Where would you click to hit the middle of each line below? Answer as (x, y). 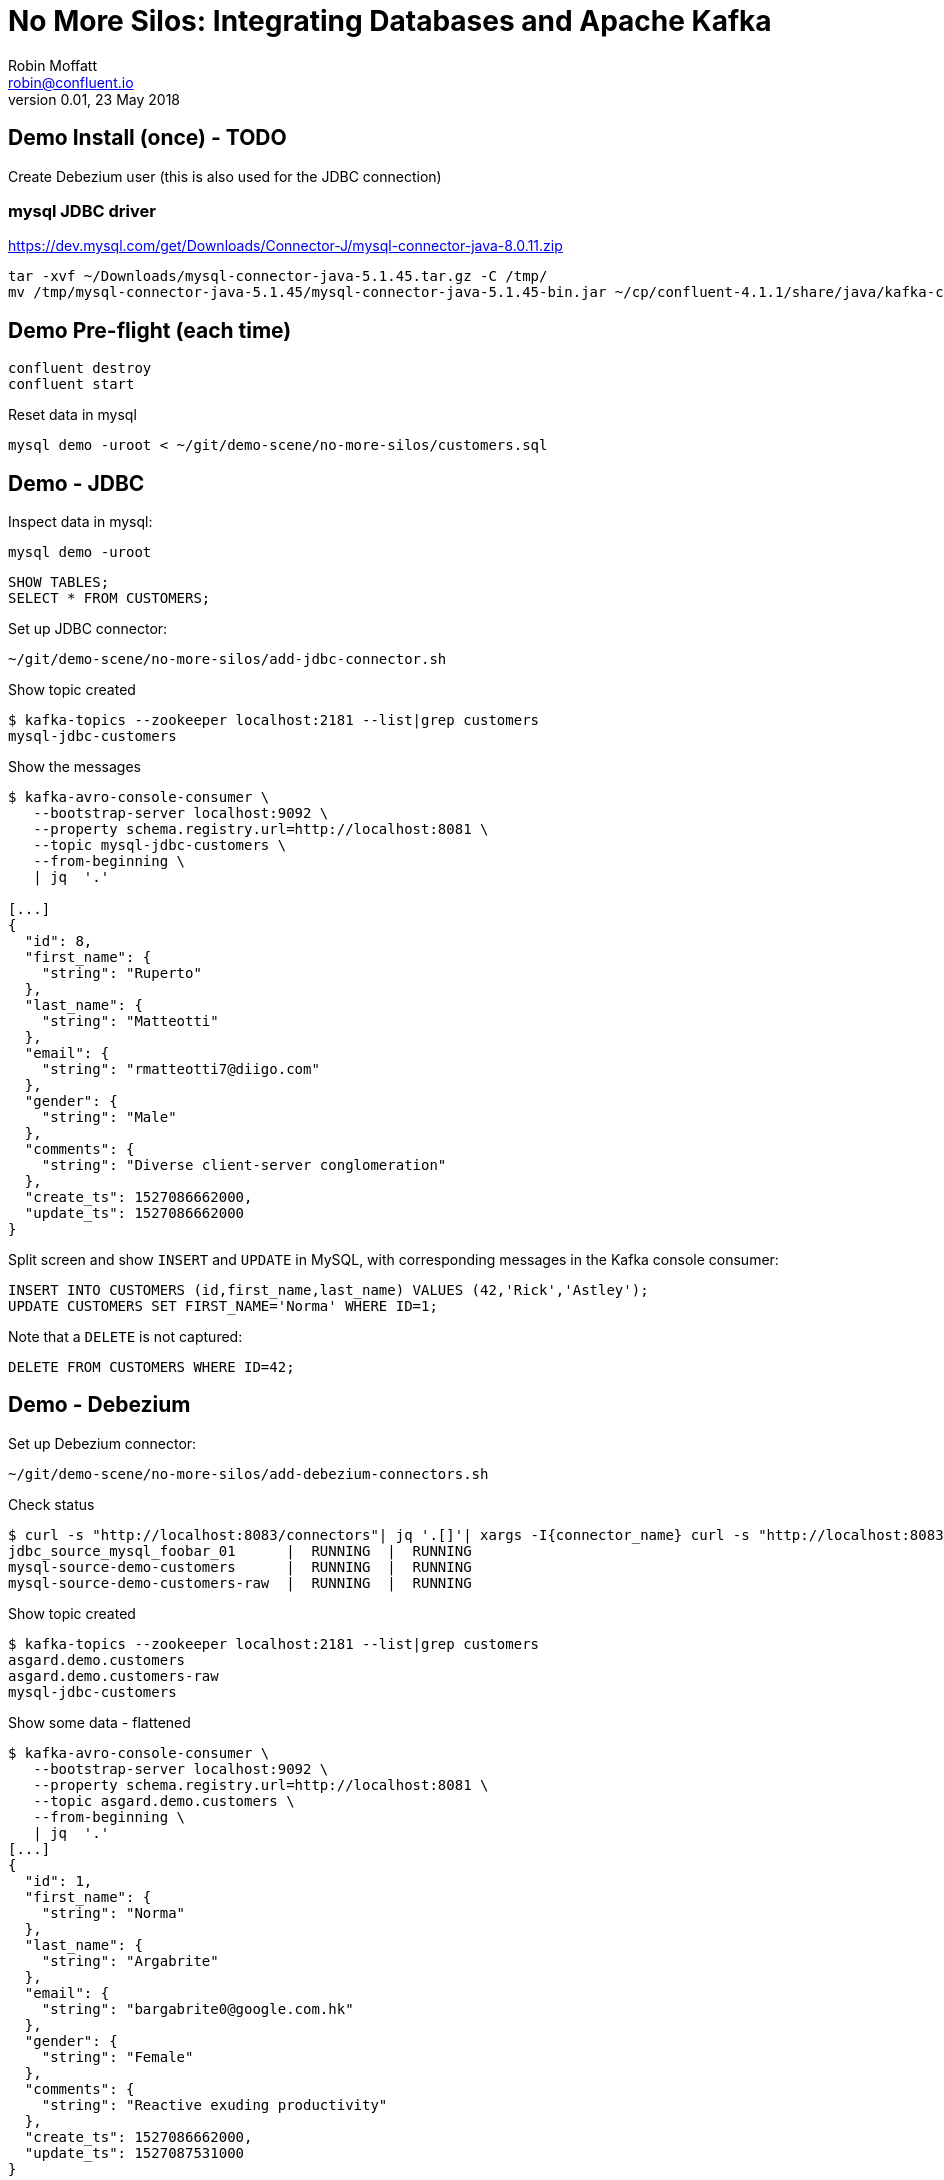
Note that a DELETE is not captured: (125, 1337)
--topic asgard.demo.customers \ (164, 1800)
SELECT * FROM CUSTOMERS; (109, 598)
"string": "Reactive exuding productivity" (214, 2104)
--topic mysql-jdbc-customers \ (160, 845)
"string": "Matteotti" (130, 1021)
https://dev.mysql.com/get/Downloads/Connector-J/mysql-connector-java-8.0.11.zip (285, 246)
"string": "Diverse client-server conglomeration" (244, 1165)
